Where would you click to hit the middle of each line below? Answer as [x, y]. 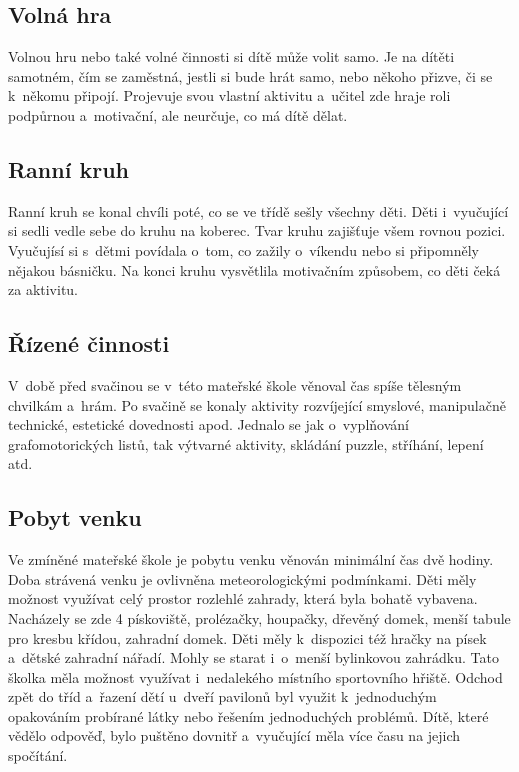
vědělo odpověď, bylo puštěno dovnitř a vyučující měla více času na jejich [234, 735]
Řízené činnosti [89, 343]
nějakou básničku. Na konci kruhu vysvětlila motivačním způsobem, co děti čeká [254, 269]
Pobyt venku [75, 517]
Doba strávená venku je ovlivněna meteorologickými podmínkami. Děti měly [242, 578]
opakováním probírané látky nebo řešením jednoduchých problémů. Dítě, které [248, 715]
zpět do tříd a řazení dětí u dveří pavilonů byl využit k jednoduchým [222, 696]
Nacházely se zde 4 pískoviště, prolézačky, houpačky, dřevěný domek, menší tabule [259, 617]
